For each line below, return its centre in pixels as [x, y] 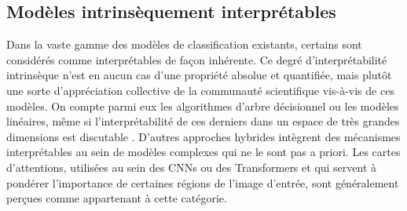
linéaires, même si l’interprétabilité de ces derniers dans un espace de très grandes [203, 121]
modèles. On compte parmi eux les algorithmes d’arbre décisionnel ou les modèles [203, 105]
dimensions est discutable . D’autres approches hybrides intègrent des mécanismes [203, 136]
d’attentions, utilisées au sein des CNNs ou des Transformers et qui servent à [192, 167]
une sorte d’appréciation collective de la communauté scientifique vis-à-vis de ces [200, 90]
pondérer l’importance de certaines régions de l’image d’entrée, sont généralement [203, 182]
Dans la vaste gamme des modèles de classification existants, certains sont [184, 44]
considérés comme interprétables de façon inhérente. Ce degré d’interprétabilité [197, 59]
